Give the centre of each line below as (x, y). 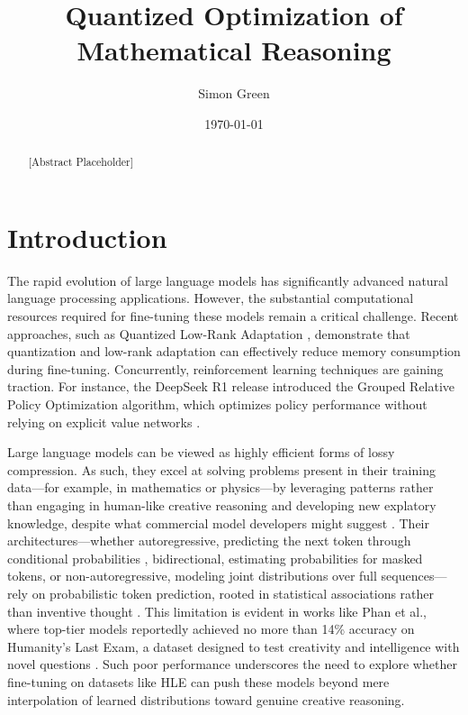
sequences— (414, 576)
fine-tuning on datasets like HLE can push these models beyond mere (198, 681)
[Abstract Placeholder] (81, 162)
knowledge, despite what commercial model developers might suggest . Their (218, 522)
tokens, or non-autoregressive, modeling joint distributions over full (192, 576)
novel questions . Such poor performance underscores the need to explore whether (232, 664)
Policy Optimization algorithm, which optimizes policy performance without (217, 404)
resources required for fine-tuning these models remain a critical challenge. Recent (233, 316)
